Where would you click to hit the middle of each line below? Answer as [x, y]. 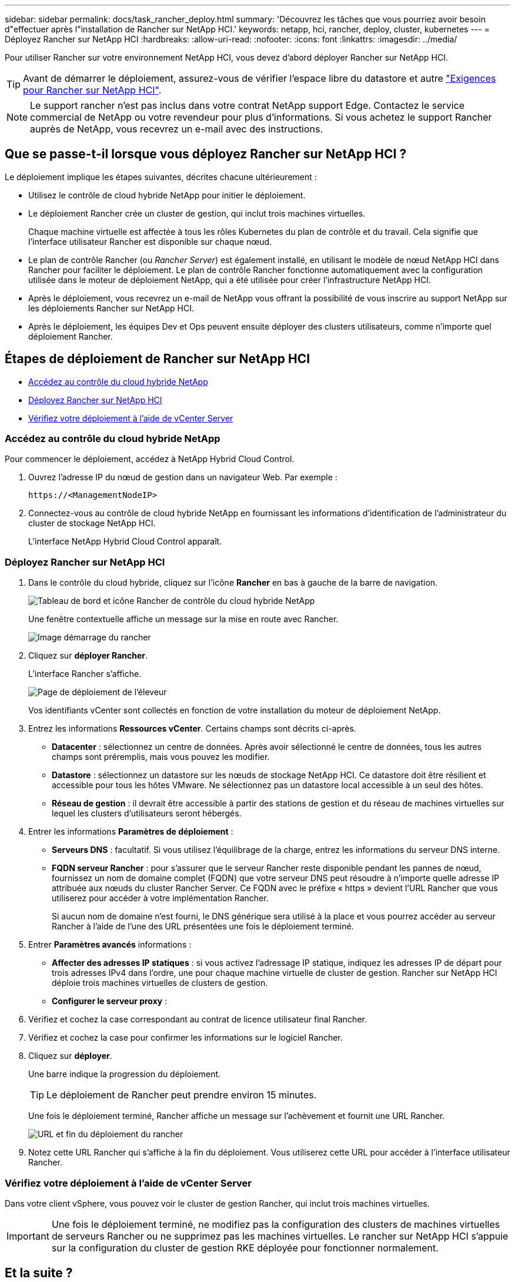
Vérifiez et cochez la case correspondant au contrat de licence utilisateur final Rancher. [198, 1019]
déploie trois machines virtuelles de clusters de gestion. [160, 983]
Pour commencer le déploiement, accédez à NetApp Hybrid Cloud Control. [150, 459]
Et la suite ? [39, 1273]
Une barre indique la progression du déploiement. [125, 1074]
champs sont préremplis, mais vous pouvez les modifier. [161, 757]
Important [28, 1236]
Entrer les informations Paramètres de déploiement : [131, 832]
